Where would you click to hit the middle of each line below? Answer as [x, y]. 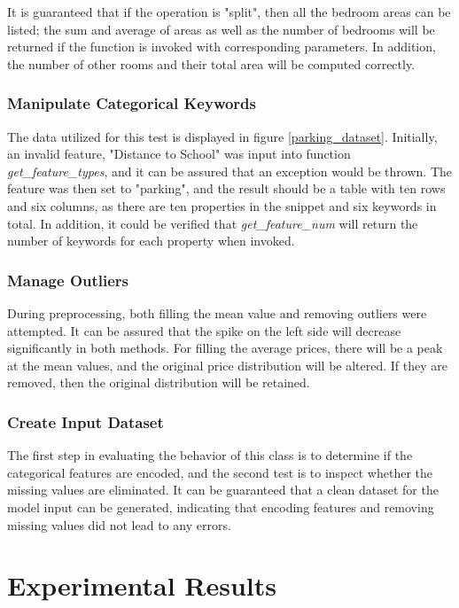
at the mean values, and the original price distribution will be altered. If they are [227, 365]
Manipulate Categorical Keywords [132, 103]
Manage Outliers [68, 280]
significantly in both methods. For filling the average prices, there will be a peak [225, 348]
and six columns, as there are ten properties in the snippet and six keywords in [222, 205]
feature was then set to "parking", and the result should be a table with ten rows [226, 188]
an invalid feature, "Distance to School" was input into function [179, 154]
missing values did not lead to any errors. [119, 524]
